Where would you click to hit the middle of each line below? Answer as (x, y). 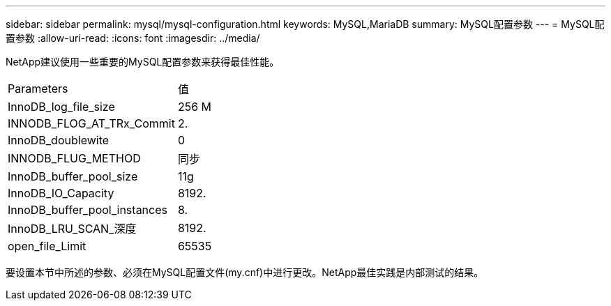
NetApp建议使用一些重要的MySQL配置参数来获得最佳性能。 (143, 62)
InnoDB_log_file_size (61, 107)
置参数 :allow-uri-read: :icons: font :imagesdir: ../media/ (133, 38)
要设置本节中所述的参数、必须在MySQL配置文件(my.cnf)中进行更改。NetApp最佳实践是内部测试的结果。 (245, 272)
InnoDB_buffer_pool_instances (88, 210)
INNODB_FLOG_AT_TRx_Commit (91, 123)
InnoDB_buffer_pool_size (73, 176)
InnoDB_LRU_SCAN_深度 (72, 229)
